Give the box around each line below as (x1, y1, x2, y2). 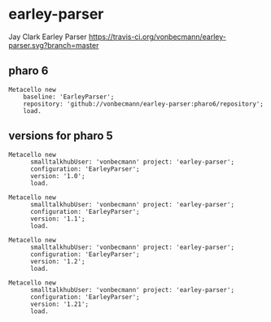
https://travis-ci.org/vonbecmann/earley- (88, 32, 226, 41)
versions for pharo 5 (8, 129, 114, 143)
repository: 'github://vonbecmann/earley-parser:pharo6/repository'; (23, 99, 264, 108)
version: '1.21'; (29, 300, 90, 308)
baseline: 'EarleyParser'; (23, 93, 115, 101)
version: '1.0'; (29, 172, 85, 180)
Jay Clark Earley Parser (8, 32, 87, 41)
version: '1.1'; (29, 215, 85, 223)
